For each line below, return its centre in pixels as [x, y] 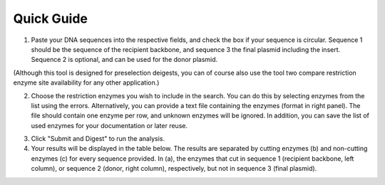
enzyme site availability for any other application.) [86, 83]
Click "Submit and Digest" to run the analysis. [98, 139]
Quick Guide [51, 18]
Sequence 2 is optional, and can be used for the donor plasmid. [124, 60]
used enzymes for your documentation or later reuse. [109, 125]
